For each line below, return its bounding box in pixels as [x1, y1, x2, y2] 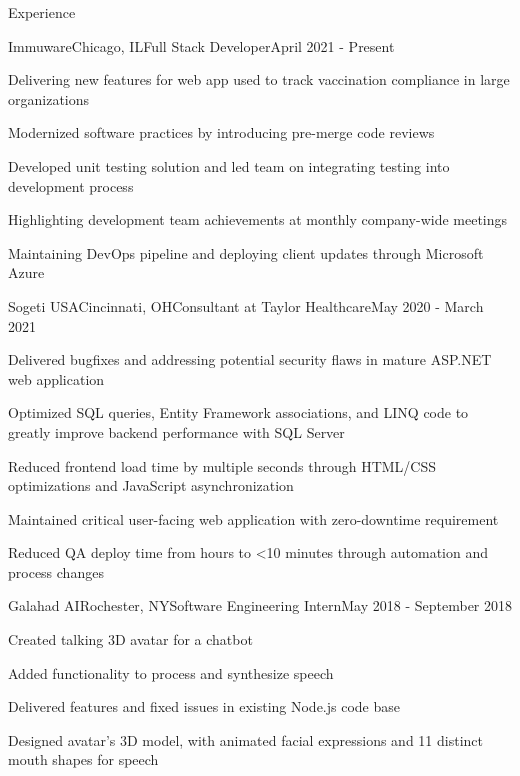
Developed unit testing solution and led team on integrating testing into [8, 155, 450, 176]
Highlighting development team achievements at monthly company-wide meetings [8, 209, 508, 230]
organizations [8, 88, 90, 109]
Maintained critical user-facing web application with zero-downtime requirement [8, 508, 499, 529]
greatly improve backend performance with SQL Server [8, 421, 345, 442]
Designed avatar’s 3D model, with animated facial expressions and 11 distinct [8, 729, 483, 750]
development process [8, 175, 134, 196]
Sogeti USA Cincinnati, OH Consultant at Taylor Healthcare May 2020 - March [8, 295, 484, 316]
